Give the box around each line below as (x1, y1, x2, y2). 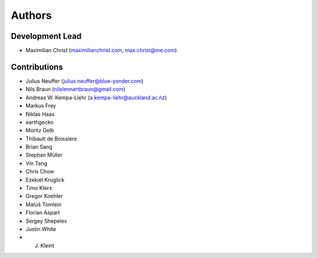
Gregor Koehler (25, 193, 63, 200)
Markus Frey (25, 102, 56, 109)
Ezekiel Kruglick (25, 176, 65, 183)
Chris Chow (25, 168, 54, 175)
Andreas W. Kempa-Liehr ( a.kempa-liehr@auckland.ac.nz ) (25, 94, 167, 101)
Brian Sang (25, 143, 52, 150)
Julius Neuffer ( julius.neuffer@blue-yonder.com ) (25, 77, 144, 85)
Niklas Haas (25, 110, 55, 118)
